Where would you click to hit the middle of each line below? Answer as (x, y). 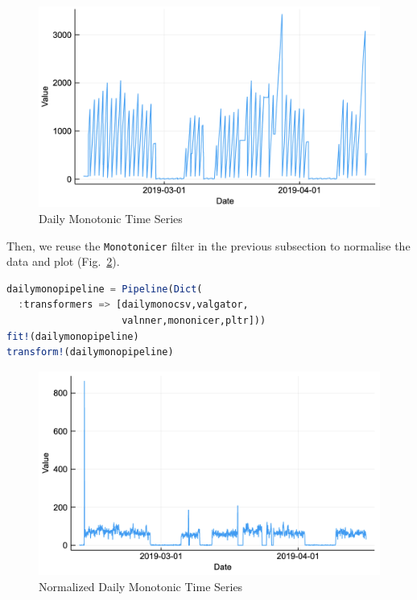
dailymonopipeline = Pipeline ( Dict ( (105, 289)
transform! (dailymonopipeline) (90, 352)
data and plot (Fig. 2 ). (63, 261)
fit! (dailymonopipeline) (73, 336)
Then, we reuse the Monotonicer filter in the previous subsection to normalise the (208, 245)
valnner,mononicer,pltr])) (194, 320)
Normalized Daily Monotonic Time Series (141, 586)
